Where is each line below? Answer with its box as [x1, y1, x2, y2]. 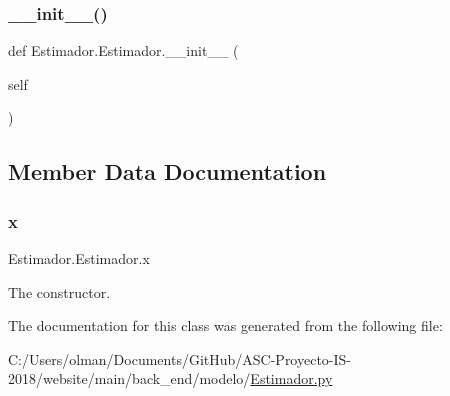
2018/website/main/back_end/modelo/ [8, 368, 251, 389]
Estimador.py [250, 368, 333, 389]
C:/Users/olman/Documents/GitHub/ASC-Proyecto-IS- [8, 348, 352, 369]
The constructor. [8, 281, 111, 302]
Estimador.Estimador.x [8, 248, 150, 268]
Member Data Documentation [8, 156, 327, 187]
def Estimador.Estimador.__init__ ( [8, 40, 239, 61]
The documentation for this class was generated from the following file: [8, 315, 443, 336]
